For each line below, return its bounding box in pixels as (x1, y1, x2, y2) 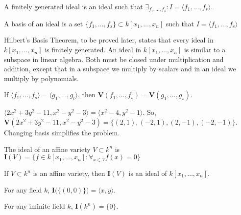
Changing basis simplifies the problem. (4, 128, 120, 138)
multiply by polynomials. (4, 73, 79, 83)
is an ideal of (128, 168, 167, 178)
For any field (4, 184, 42, 194)
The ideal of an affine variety (4, 144, 91, 154)
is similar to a (184, 44, 226, 55)
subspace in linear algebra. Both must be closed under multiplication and (4, 54, 224, 64)
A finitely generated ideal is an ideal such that (4, 1, 143, 11)
